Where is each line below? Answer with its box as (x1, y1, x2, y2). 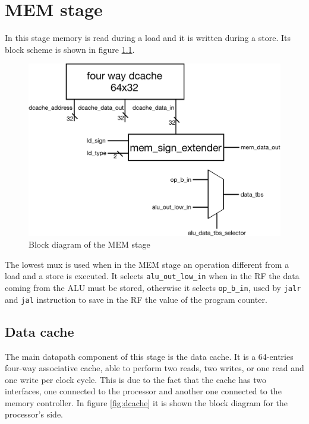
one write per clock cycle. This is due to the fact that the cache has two (5, 373, 267, 385)
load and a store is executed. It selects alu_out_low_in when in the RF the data (5, 270, 299, 282)
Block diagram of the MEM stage (29, 238, 150, 251)
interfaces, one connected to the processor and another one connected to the (5, 385, 282, 397)
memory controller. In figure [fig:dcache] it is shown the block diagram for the (5, 396, 288, 409)
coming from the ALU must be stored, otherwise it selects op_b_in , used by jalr (5, 281, 301, 293)
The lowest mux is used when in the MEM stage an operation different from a (5, 258, 289, 270)
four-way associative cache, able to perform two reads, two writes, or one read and (5, 362, 304, 374)
